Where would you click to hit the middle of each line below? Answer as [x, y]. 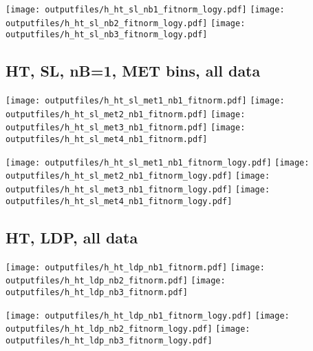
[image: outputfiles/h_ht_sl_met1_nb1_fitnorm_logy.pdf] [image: [158, 162]
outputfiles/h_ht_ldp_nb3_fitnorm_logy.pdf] [109, 340]
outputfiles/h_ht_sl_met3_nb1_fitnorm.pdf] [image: [126, 128]
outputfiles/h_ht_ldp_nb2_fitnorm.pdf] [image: [116, 281]
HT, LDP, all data [72, 237]
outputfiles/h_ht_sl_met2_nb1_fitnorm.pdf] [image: [126, 114]
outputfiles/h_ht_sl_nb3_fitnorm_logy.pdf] [107, 35]
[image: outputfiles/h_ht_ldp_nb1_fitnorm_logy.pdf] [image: [148, 315]
